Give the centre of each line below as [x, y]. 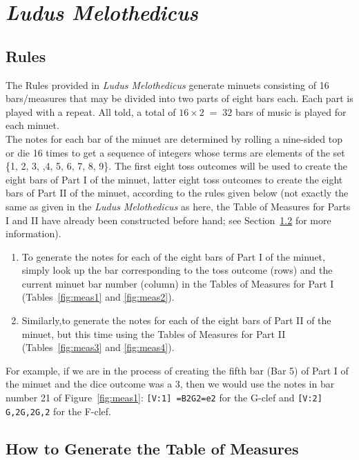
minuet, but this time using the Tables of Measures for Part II [154, 333]
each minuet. [32, 125]
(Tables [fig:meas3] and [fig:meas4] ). [98, 347]
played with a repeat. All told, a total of [91, 111]
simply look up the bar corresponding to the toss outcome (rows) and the [177, 270]
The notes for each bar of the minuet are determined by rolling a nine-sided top [174, 138]
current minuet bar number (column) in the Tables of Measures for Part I [178, 283]
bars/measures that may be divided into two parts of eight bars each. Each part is [179, 98]
